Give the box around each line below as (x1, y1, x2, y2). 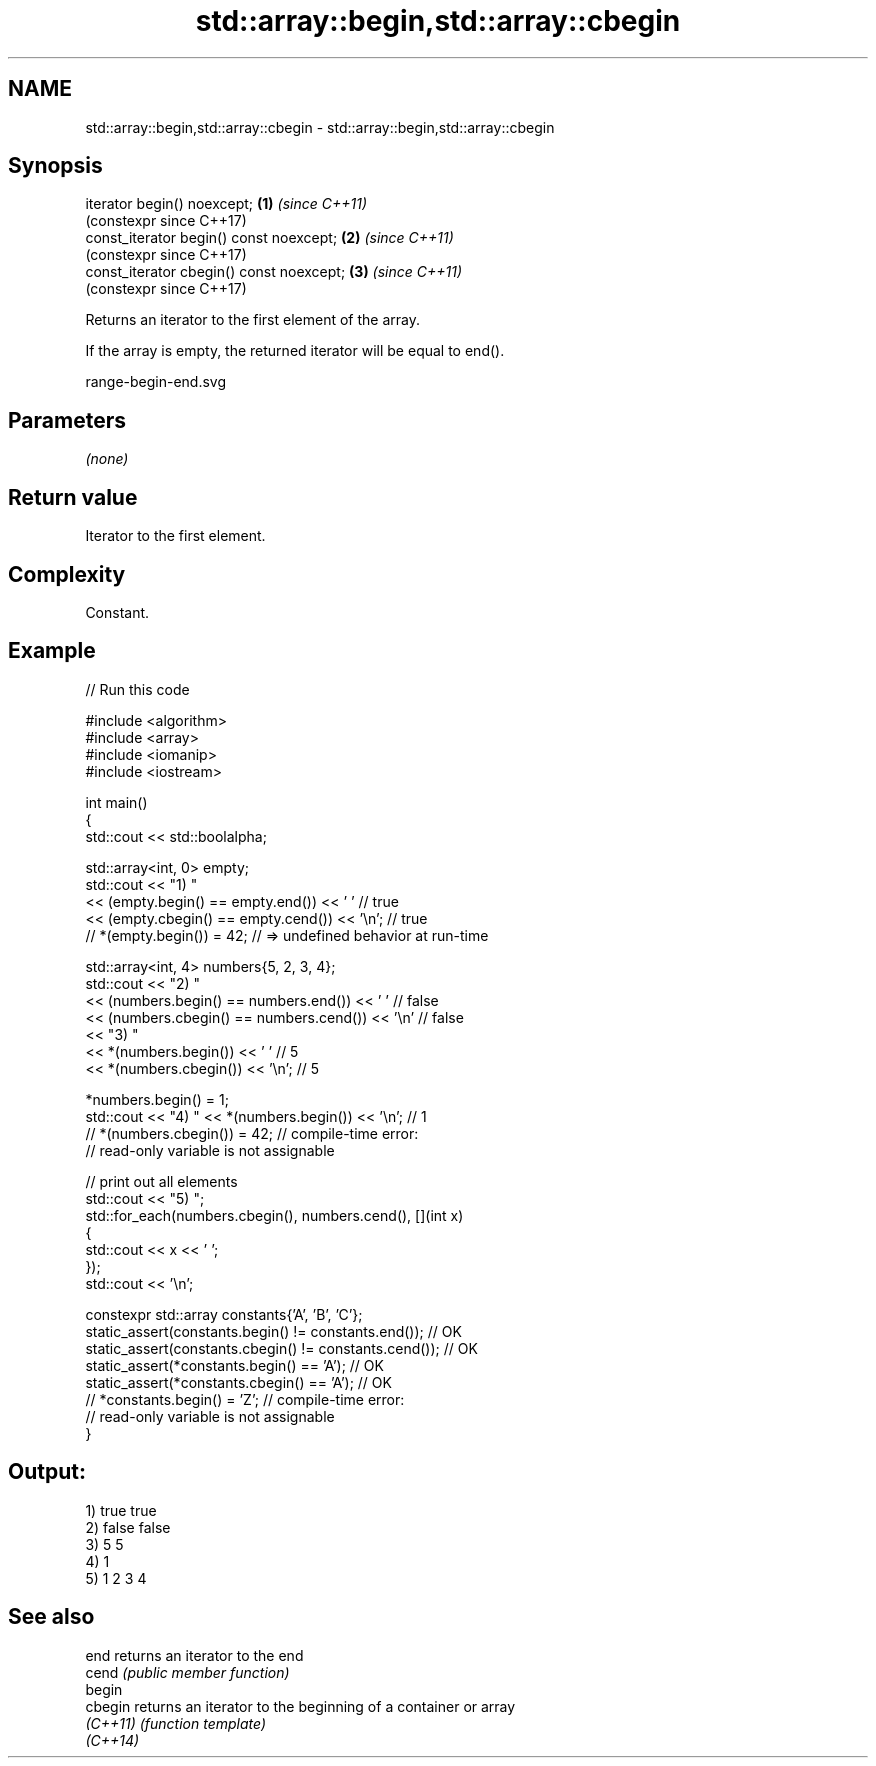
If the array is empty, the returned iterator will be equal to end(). (85, 342, 505, 360)
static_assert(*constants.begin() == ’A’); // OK (85, 1356, 384, 1374)
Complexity (8, 561, 126, 587)
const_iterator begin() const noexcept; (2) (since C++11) (85, 229, 454, 247)
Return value (8, 484, 138, 510)
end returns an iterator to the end (85, 1646, 304, 1664)
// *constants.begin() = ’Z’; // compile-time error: (85, 1390, 405, 1408)
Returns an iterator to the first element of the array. (85, 311, 420, 329)
